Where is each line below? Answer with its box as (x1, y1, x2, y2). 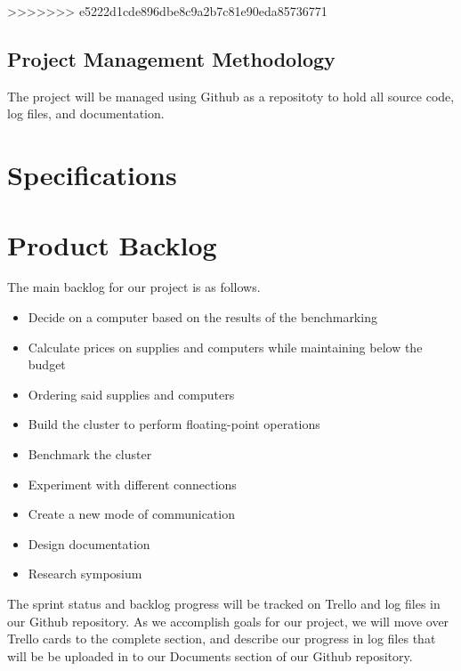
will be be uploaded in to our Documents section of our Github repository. (7, 646, 413, 665)
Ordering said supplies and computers (28, 384, 235, 403)
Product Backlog (7, 226, 217, 263)
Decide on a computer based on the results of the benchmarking (28, 308, 377, 327)
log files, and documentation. (7, 104, 165, 123)
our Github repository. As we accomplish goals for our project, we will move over (7, 611, 449, 630)
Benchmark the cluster (28, 445, 152, 464)
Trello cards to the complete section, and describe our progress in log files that (7, 629, 436, 648)
